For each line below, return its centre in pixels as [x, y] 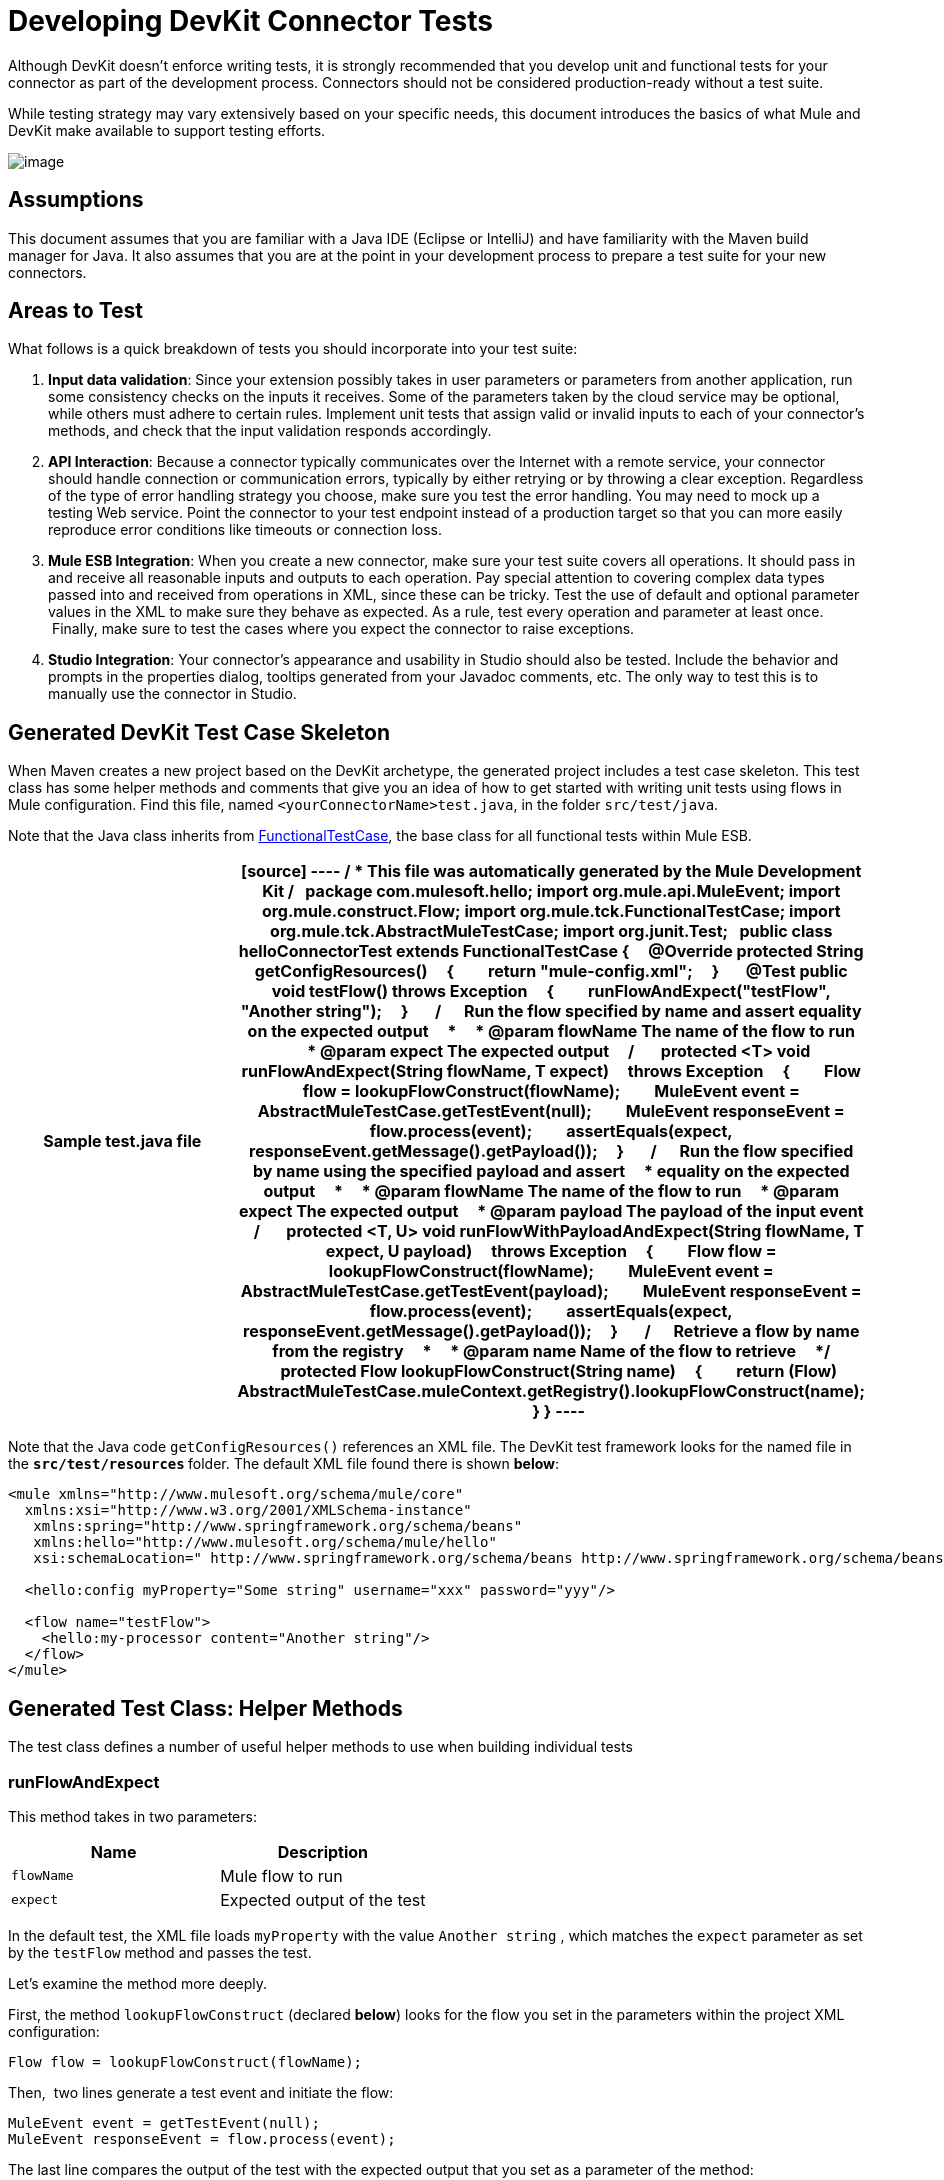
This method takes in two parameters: [132, 1816]
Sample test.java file [122, 1141]
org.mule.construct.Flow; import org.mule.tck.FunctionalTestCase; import [551, 911]
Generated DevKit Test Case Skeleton [199, 732]
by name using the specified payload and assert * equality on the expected [551, 1171]
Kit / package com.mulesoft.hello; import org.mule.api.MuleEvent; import [551, 891]
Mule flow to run [281, 1875]
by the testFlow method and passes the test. [160, 1952]
